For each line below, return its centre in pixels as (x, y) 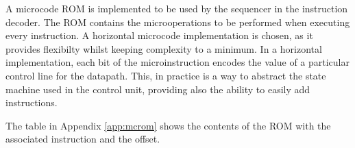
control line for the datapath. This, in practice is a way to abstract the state (166, 75)
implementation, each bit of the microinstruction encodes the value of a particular (177, 62)
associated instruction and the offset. (83, 139)
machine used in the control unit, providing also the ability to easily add (158, 89)
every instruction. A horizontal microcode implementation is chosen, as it (159, 35)
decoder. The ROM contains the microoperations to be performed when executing (178, 22)
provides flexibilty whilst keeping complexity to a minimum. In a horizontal (164, 48)
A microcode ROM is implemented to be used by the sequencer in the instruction (177, 8)
